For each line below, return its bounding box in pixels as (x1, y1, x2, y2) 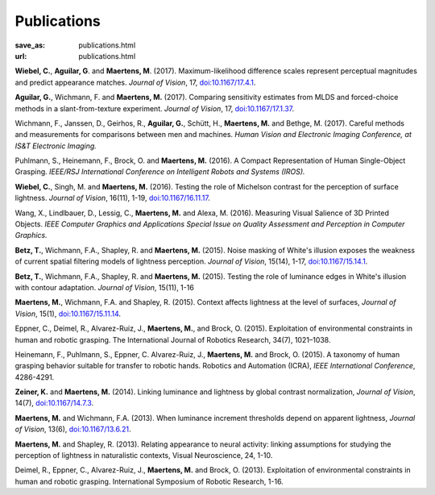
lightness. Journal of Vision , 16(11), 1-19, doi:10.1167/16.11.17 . (14, 193, 211, 203)
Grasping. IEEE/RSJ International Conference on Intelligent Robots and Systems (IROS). (14, 167, 305, 177)
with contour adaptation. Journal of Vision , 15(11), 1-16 (14, 282, 195, 292)
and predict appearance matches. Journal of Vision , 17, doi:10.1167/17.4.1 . (14, 77, 256, 87)
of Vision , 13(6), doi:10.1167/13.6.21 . (14, 424, 131, 435)
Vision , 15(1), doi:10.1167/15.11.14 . (14, 309, 121, 318)
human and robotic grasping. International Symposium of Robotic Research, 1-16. (14, 476, 284, 486)
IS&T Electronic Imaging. (14, 141, 97, 151)
